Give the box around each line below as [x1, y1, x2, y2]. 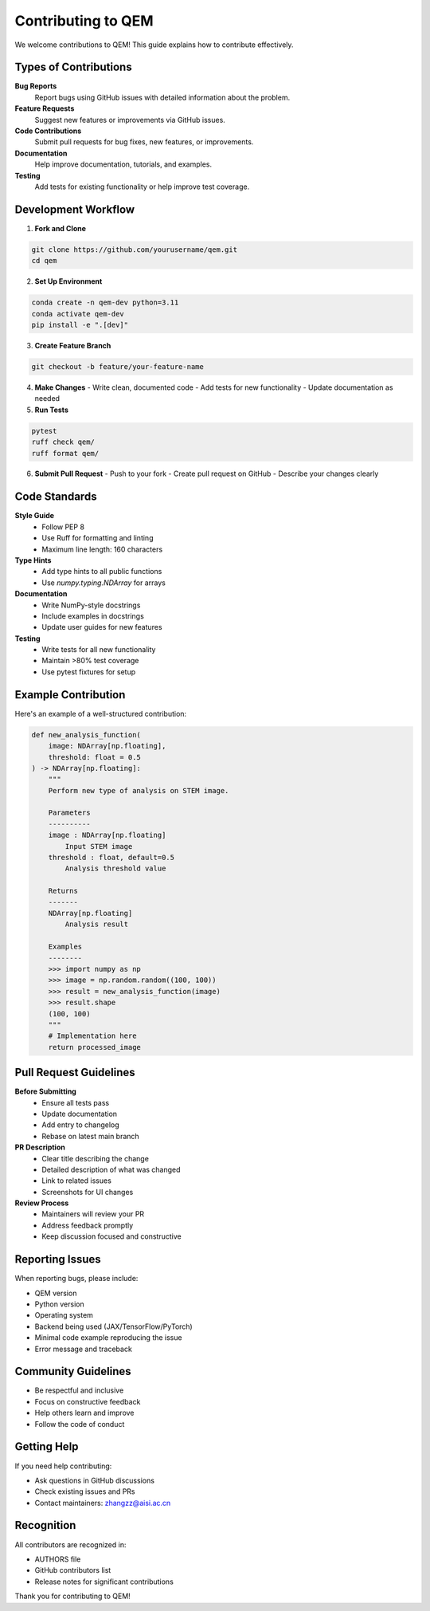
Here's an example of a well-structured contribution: [14, 709, 187, 718]
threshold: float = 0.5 [48, 752, 141, 761]
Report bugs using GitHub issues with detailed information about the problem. [34, 92, 291, 102]
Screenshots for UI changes [41, 1187, 134, 1196]
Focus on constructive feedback [34, 1397, 141, 1406]
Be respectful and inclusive [34, 1385, 124, 1395]
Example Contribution [14, 688, 126, 701]
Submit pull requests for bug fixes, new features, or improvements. [34, 137, 254, 147]
